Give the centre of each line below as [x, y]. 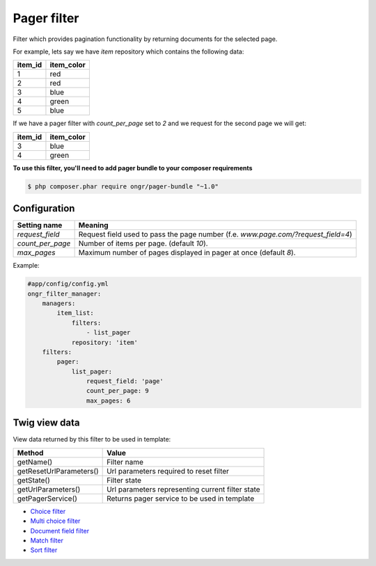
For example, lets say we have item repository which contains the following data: [128, 51]
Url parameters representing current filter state [183, 489]
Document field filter [60, 531]
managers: [59, 303]
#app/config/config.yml [68, 284]
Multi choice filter [55, 521]
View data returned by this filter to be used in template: [92, 439]
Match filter [47, 540]
